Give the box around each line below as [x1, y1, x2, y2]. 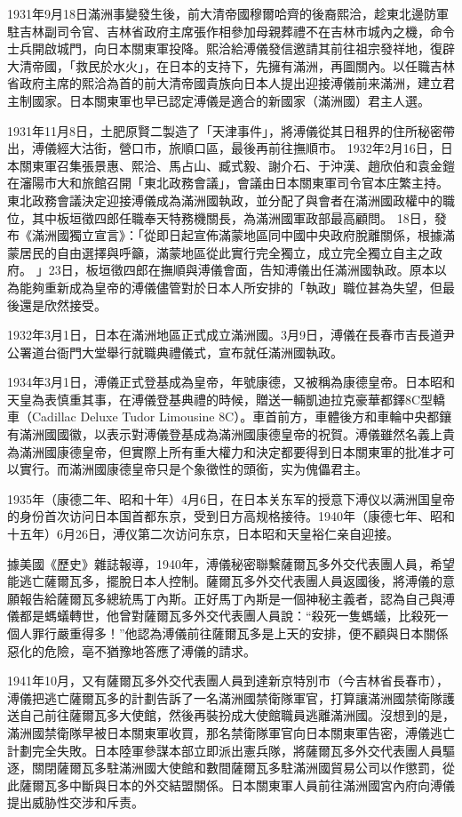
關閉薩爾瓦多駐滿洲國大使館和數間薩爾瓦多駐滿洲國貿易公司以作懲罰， [31, 758, 442, 777]
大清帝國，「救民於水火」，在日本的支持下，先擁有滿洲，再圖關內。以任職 [7, 56, 430, 75]
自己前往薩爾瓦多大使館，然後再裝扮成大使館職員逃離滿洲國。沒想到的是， [19, 706, 455, 725]
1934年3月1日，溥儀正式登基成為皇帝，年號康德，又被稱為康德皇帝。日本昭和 [7, 372, 455, 391]
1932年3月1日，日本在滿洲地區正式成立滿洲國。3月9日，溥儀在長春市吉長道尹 [7, 325, 455, 344]
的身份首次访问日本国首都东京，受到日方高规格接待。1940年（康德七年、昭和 [7, 507, 455, 525]
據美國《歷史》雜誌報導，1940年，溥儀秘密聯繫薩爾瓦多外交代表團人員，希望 [7, 554, 455, 573]
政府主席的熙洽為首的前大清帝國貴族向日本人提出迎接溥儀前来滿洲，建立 [19, 74, 442, 92]
